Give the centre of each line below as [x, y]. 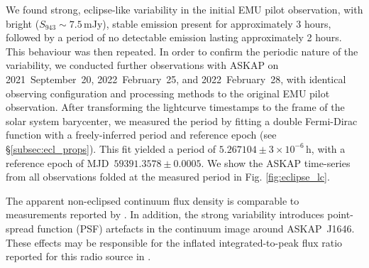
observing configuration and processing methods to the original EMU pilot [168, 93]
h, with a [326, 148]
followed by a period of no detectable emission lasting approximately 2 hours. [174, 37]
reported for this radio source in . [78, 256]
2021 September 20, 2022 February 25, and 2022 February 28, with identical [176, 79]
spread [20, 228]
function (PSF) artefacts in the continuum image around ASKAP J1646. [196, 228]
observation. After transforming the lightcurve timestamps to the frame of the [175, 107]
